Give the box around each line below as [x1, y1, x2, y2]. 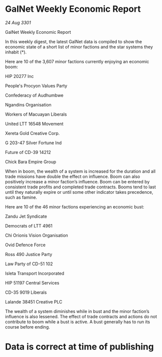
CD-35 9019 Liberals [5, 289, 47, 295]
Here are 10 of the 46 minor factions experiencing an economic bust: [5, 204, 144, 209]
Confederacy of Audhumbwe [5, 92, 64, 98]
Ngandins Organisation [5, 102, 52, 107]
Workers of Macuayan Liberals [5, 111, 67, 117]
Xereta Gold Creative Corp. [5, 130, 60, 136]
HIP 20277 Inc [5, 73, 34, 79]
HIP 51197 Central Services [5, 280, 60, 285]
